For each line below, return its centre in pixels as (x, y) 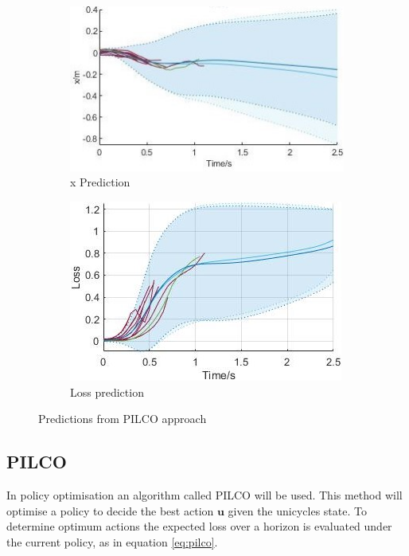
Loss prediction (107, 392)
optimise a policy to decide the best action (110, 510)
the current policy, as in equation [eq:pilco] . (112, 541)
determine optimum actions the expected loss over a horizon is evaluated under (199, 526)
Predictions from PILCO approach (123, 419)
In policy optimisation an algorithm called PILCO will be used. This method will (204, 494)
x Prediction (100, 182)
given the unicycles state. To (297, 510)
